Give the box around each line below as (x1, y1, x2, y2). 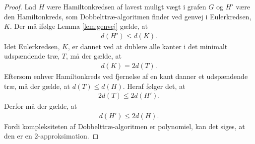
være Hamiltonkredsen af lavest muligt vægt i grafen (47, 1, 206, 11)
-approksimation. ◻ (38, 131, 99, 141)
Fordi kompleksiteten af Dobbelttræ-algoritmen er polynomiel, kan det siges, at (4, 121, 245, 131)
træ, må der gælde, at (4, 80, 70, 91)
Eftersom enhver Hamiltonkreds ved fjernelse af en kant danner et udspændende (4, 71, 248, 81)
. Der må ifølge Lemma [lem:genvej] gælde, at (9, 21, 148, 31)
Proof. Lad (4, 1, 37, 11)
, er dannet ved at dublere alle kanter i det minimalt (67, 41, 228, 51)
